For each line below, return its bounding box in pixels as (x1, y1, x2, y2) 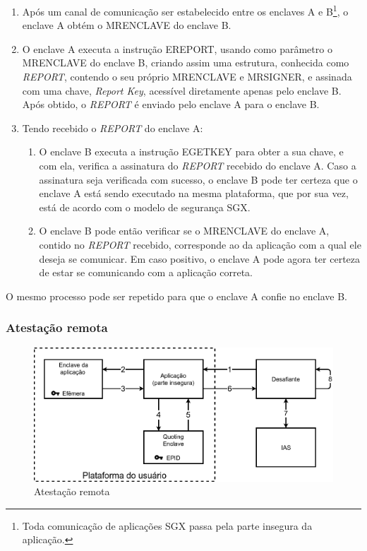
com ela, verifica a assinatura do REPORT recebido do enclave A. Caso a (39, 158, 356, 172)
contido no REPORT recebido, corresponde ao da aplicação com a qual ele (39, 237, 361, 251)
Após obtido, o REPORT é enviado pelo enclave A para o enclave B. (22, 97, 320, 112)
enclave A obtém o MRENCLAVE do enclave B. (22, 18, 231, 32)
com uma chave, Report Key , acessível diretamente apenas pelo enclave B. (22, 83, 342, 97)
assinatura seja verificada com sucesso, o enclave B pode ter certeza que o (39, 172, 358, 186)
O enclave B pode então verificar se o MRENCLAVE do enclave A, (39, 223, 330, 238)
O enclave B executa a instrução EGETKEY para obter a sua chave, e (39, 144, 344, 159)
